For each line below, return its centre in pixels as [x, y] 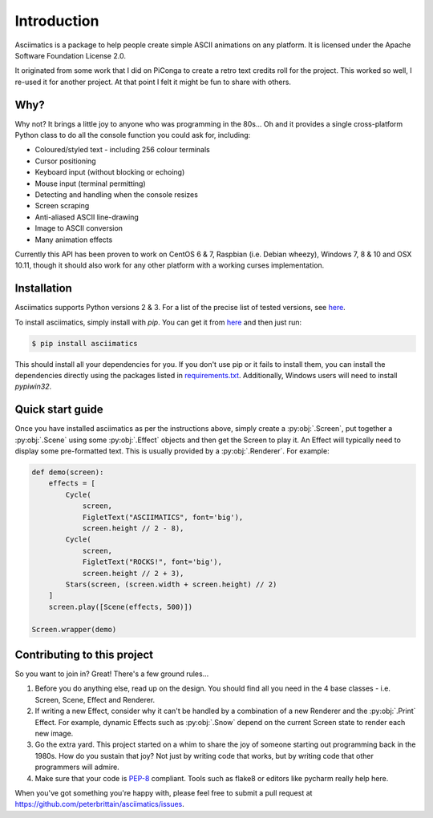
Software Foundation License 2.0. [70, 55]
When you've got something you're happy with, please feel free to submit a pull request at [164, 792]
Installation [43, 288]
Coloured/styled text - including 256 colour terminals [122, 150]
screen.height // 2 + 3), [133, 573]
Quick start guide [59, 410]
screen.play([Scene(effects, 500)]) [120, 606]
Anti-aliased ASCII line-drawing [87, 217]
